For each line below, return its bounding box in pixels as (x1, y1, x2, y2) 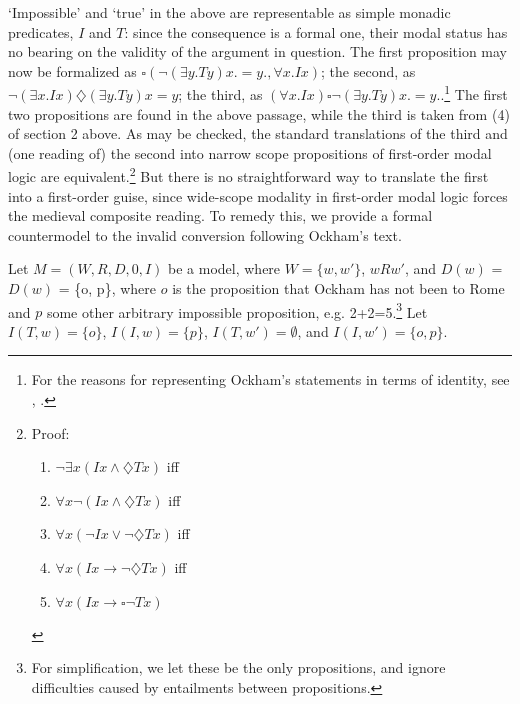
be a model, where (168, 258, 281, 279)
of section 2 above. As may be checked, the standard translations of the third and (8, 123, 508, 144)
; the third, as (178, 84, 263, 105)
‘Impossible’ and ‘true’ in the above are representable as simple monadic (8, 2, 451, 22)
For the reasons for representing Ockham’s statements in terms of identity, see (31, 369, 510, 390)
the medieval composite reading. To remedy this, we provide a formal (8, 205, 433, 226)
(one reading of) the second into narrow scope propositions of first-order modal (8, 142, 492, 163)
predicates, (8, 21, 74, 42)
